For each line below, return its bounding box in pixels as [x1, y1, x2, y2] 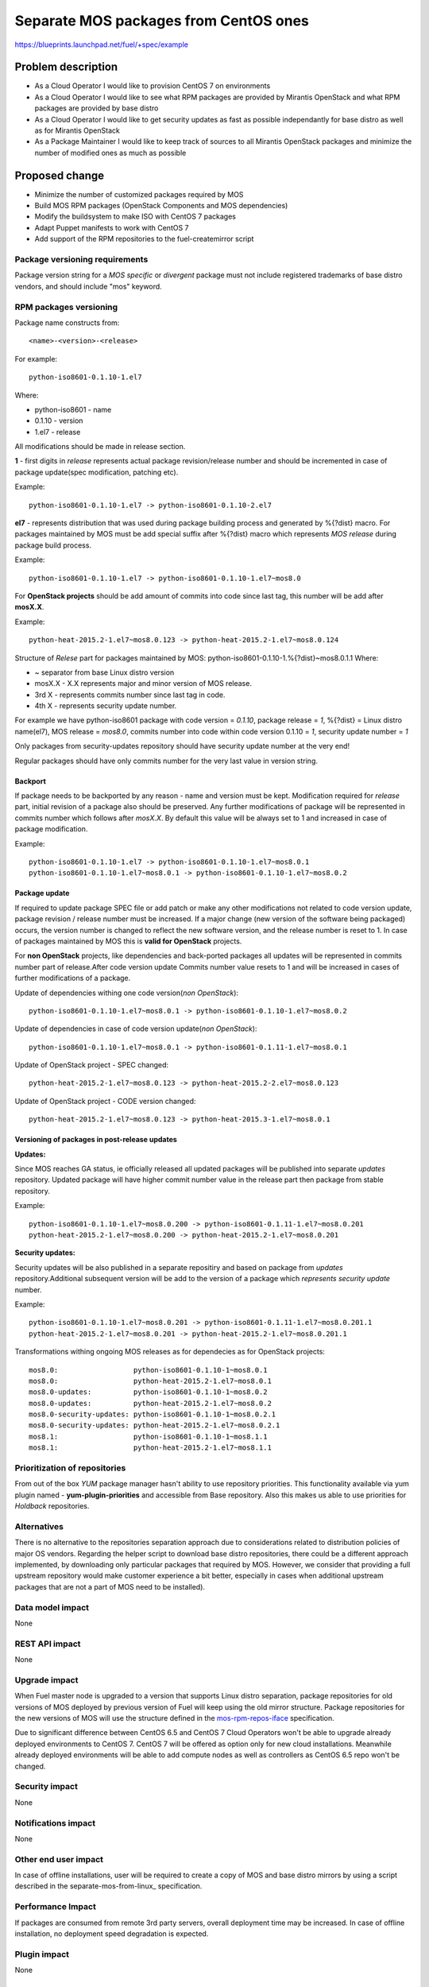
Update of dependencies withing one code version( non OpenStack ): [14, 988, 238, 997]
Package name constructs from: [14, 318, 120, 327]
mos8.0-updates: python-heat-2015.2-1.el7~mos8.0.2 [29, 1399, 272, 1408]
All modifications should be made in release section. [14, 442, 186, 451]
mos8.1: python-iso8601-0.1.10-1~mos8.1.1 [29, 1431, 268, 1441]
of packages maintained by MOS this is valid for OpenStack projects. [14, 936, 242, 946]
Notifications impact [14, 1817, 95, 1828]
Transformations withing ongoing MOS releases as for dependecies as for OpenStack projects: [14, 1347, 326, 1357]
